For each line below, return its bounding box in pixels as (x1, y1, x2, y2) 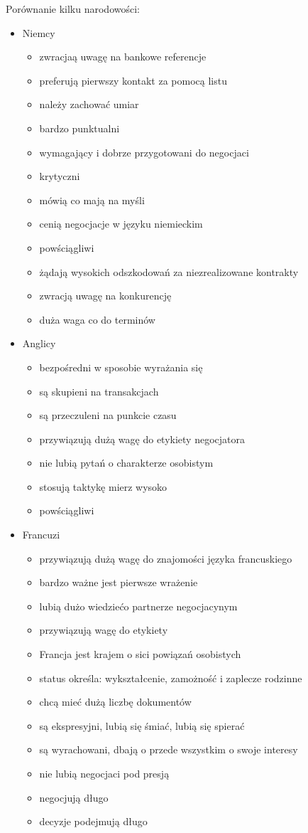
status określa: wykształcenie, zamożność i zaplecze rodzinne (39, 670, 302, 685)
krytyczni (39, 169, 80, 184)
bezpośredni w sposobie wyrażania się (39, 359, 203, 374)
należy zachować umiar (39, 97, 139, 112)
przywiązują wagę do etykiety (39, 622, 168, 637)
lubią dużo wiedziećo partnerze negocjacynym (39, 598, 238, 613)
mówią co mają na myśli (39, 192, 145, 207)
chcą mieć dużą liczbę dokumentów (39, 694, 192, 709)
